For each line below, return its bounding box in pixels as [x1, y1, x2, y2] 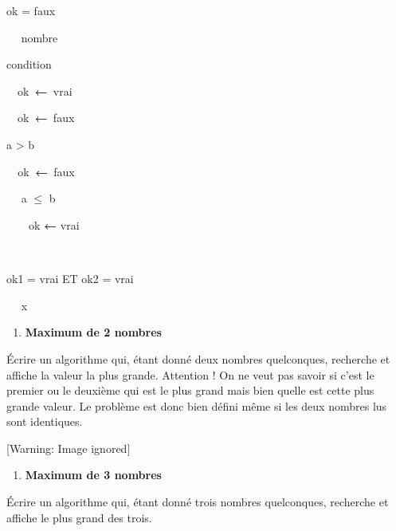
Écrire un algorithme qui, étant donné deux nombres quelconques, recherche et [6, 350, 390, 367]
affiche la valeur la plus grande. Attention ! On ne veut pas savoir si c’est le [6, 366, 374, 383]
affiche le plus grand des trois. [6, 509, 152, 525]
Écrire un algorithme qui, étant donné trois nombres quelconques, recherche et [6, 494, 389, 510]
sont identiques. [6, 413, 83, 430]
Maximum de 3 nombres [25, 466, 162, 483]
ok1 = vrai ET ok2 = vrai [6, 270, 134, 287]
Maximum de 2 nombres [25, 324, 162, 340]
